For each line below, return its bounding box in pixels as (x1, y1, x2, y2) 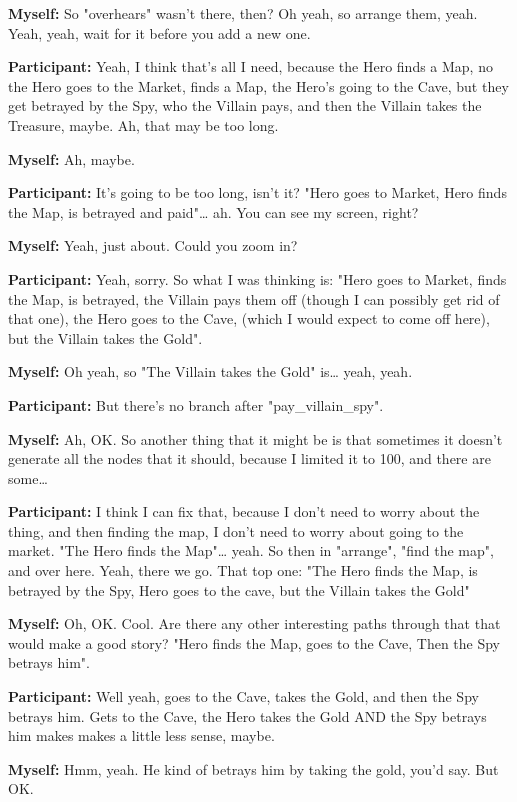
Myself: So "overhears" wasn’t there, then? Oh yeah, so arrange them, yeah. (8, 3, 478, 23)
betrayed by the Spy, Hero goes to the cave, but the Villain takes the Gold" (8, 579, 470, 600)
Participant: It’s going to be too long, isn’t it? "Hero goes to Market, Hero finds (8, 182, 507, 203)
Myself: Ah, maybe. (8, 148, 135, 169)
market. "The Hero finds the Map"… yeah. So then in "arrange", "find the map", (8, 540, 494, 561)
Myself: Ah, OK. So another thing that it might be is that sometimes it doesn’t (8, 428, 503, 449)
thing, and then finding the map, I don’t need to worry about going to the (8, 520, 464, 541)
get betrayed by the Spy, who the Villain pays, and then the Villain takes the (8, 95, 482, 116)
